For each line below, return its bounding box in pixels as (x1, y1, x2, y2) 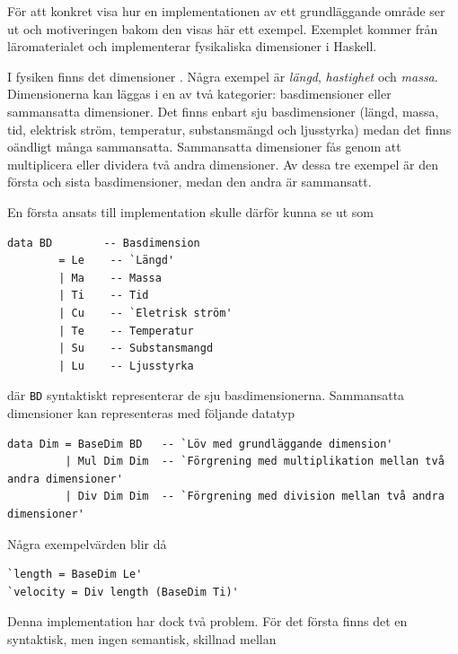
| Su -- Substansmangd (58, 342, 214, 355)
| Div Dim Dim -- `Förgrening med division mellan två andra (65, 490, 445, 503)
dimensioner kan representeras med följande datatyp (7, 403, 295, 422)
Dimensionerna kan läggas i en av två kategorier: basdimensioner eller (7, 84, 392, 103)
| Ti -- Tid (58, 289, 149, 302)
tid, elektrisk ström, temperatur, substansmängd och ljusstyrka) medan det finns (7, 119, 452, 138)
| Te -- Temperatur (58, 324, 194, 337)
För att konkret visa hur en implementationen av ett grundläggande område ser (7, 2, 445, 20)
